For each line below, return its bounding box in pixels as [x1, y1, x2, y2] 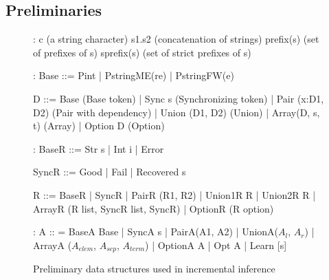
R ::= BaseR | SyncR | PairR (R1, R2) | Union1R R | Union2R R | [33, 187, 316, 202]
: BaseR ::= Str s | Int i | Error [33, 141, 164, 155]
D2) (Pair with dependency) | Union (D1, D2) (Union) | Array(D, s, [33, 105, 320, 119]
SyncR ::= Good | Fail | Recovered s [33, 164, 186, 179]
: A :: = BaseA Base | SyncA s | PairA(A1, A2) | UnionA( [33, 224, 279, 239]
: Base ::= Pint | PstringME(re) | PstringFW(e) [33, 68, 234, 83]
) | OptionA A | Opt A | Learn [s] [145, 237, 287, 252]
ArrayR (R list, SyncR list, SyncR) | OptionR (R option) [33, 201, 274, 215]
